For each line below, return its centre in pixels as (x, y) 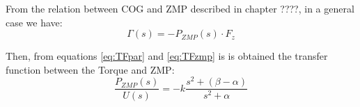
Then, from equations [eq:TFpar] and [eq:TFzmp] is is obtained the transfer (167, 56)
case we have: (34, 22)
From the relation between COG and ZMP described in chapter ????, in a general (180, 8)
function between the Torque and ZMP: (90, 69)
